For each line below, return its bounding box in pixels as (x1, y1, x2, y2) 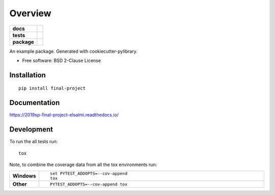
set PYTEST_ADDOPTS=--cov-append (50, 171, 127, 176)
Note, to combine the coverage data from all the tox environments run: (9, 161, 157, 168)
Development (9, 125, 53, 134)
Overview (9, 8, 51, 19)
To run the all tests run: (9, 139, 58, 145)
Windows (12, 173, 36, 180)
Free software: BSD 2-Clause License (22, 57, 101, 63)
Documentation (9, 99, 60, 107)
